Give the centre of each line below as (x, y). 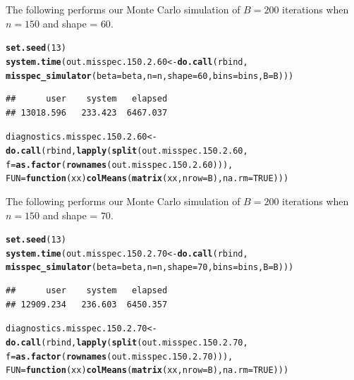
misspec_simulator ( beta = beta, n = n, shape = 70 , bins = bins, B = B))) (150, 268)
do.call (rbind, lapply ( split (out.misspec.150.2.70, (127, 342)
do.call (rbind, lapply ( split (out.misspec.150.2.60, (127, 151)
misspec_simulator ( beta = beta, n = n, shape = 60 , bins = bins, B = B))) (150, 76)
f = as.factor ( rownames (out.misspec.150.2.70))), (120, 356)
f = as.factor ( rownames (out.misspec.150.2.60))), (120, 165)
